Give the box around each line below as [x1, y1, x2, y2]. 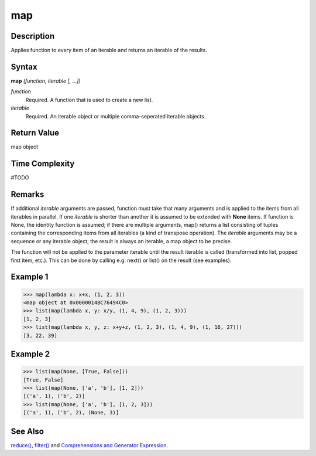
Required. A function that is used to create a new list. [25, 96, 153, 103]
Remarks [11, 189, 44, 199]
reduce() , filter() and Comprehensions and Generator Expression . [11, 441, 168, 448]
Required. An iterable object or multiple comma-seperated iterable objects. [25, 113, 206, 120]
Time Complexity [11, 159, 75, 169]
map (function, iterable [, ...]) [11, 77, 81, 84]
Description [11, 31, 55, 41]
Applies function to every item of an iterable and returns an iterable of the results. [11, 47, 207, 54]
